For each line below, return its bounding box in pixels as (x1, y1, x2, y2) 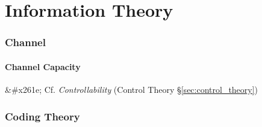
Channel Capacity (5, 60, 81, 72)
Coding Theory (5, 108, 80, 123)
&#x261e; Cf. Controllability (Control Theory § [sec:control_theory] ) (5, 83, 258, 96)
